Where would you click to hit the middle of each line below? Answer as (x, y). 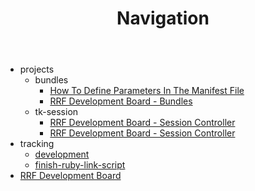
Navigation (163, 18)
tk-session (56, 112)
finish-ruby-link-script (80, 165)
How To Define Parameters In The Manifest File (147, 91)
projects (37, 69)
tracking (37, 144)
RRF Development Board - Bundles (121, 101)
